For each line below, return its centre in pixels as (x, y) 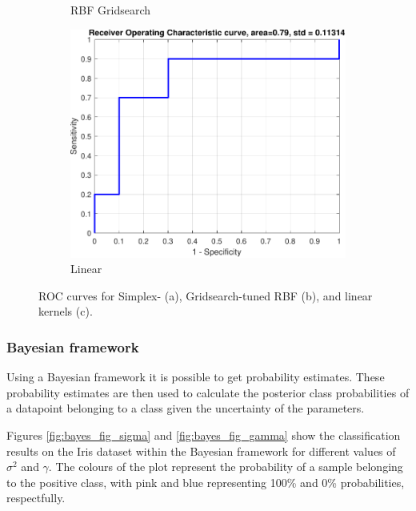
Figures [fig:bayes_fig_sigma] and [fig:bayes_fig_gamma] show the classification (204, 435)
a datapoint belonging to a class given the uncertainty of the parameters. (186, 408)
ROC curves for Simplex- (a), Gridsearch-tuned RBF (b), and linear (206, 295)
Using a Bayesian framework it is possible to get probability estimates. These (196, 377)
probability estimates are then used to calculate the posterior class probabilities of (208, 392)
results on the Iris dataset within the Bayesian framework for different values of (201, 451)
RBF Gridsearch (111, 10)
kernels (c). (66, 311)
